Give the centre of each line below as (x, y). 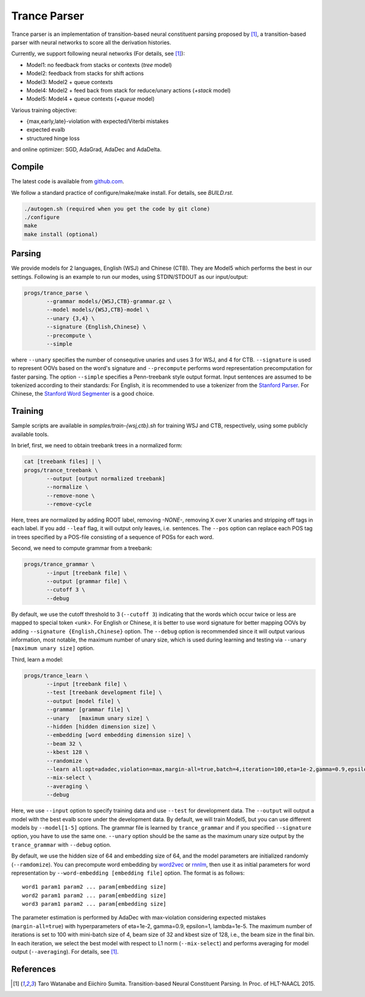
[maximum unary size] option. (53, 648)
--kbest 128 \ (68, 752)
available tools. (30, 434)
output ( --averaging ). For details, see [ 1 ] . (65, 952)
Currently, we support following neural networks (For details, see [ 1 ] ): (98, 54)
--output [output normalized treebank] (106, 478)
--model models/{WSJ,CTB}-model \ (98, 310)
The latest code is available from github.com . (68, 181)
